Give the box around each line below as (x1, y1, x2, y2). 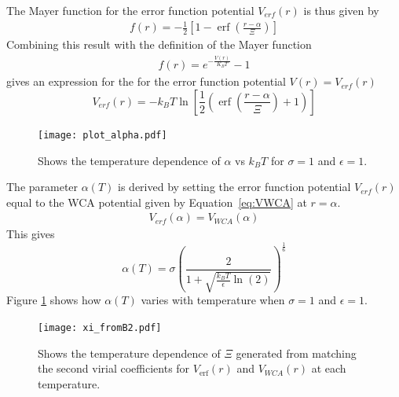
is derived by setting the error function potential (118, 178, 351, 195)
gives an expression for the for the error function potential (6, 73, 286, 90)
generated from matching (236, 344, 357, 361)
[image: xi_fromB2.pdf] (38, 322, 162, 334)
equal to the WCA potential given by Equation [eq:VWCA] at (6, 193, 307, 210)
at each (311, 360, 346, 377)
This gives (6, 226, 55, 242)
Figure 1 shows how (6, 292, 101, 308)
